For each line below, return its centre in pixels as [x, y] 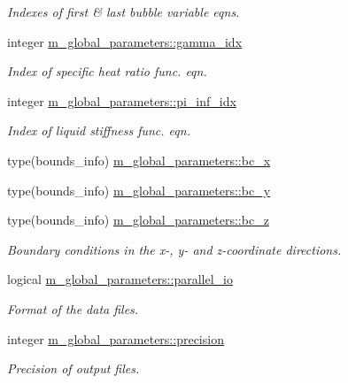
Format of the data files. [73, 308]
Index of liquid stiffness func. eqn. [99, 130]
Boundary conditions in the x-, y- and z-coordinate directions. [174, 249]
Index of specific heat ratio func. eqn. [107, 71]
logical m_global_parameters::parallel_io [120, 279]
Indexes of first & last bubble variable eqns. [124, 11]
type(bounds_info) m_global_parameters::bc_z [138, 220]
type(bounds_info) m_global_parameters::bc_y [139, 190]
